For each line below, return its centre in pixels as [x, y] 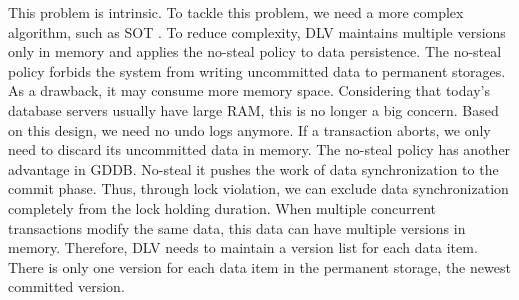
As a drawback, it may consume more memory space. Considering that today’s [249, 90]
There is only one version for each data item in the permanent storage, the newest [259, 266]
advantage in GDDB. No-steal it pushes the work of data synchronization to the [253, 168]
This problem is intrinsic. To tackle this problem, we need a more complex [236, 12]
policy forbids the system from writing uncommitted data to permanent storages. [257, 70]
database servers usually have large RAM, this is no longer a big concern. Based [253, 109]
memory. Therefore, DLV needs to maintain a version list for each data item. [243, 247]
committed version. [66, 286]
